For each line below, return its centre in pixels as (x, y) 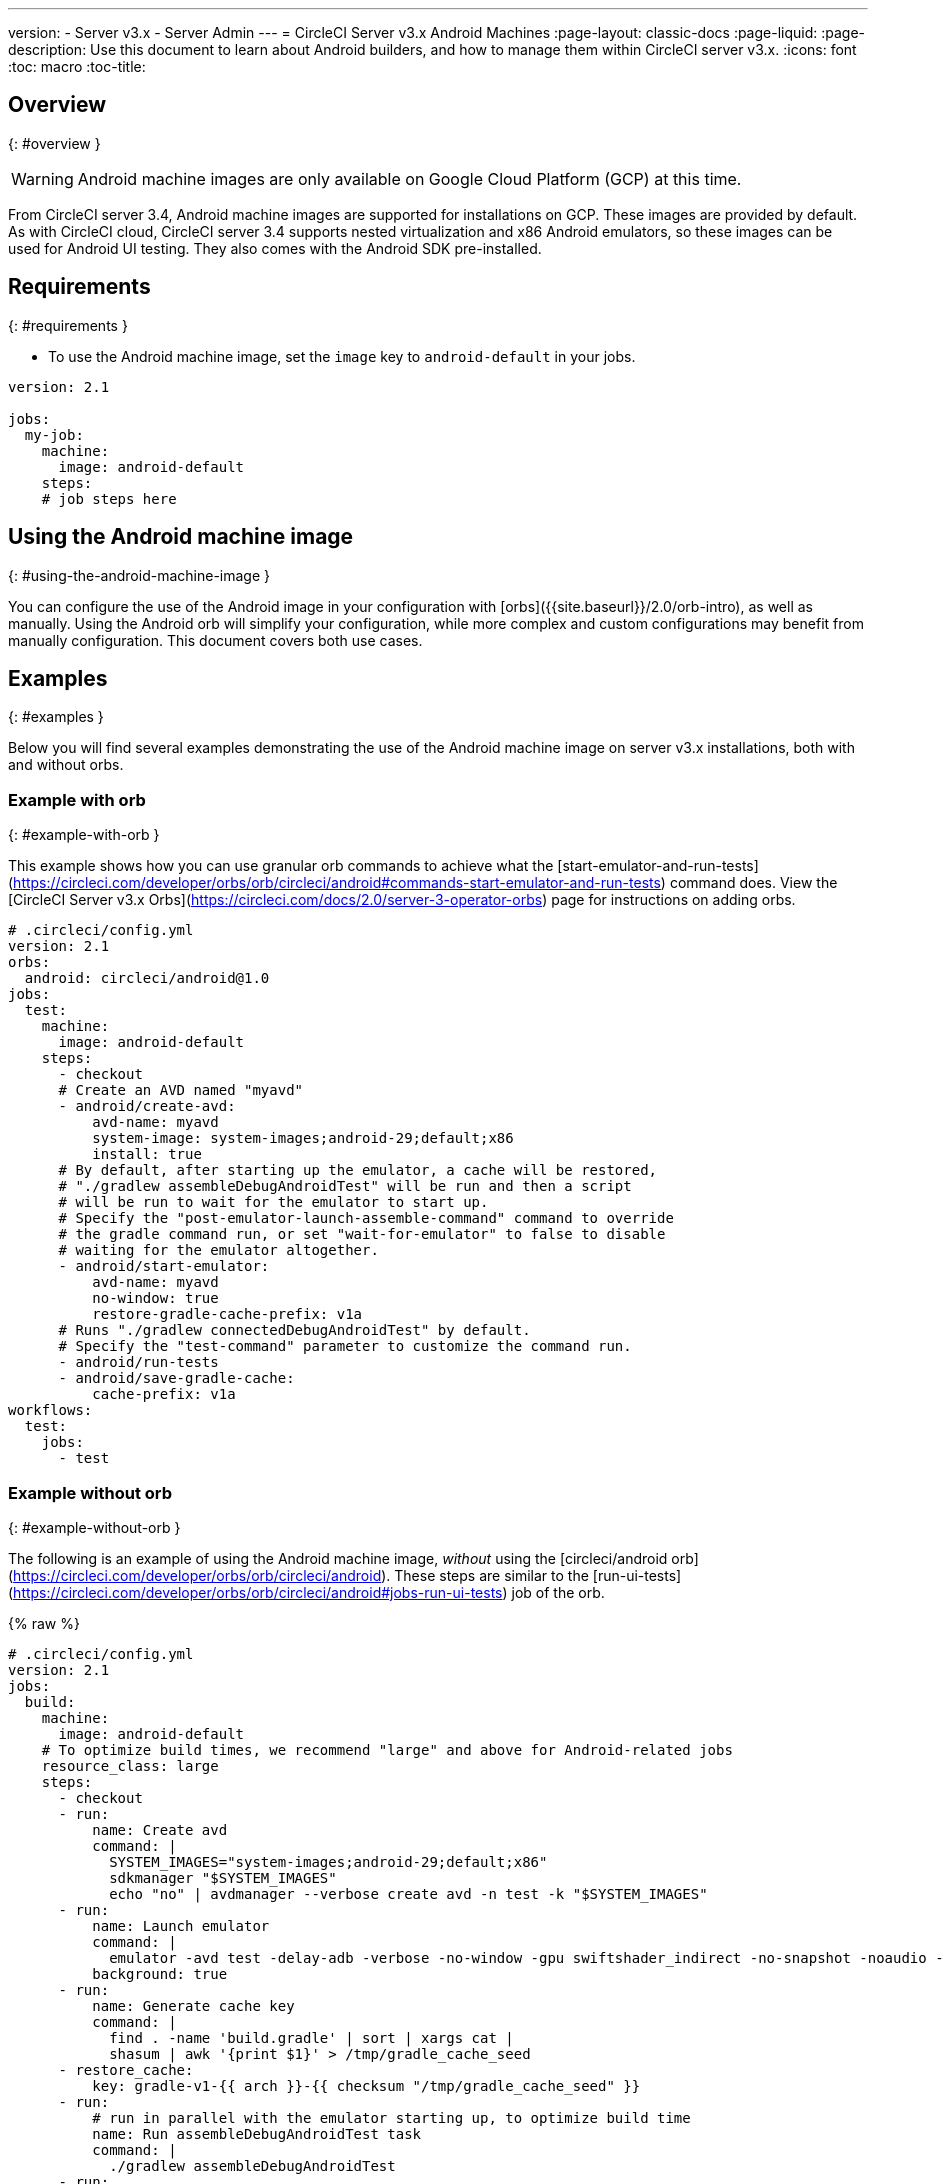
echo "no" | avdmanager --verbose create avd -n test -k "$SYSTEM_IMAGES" (408, 1893)
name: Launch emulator (181, 1925)
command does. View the (753, 883)
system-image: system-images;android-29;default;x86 (303, 1138)
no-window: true (155, 1298)
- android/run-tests (138, 1362)
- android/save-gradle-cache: (176, 1378)
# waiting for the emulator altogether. (218, 1250)
